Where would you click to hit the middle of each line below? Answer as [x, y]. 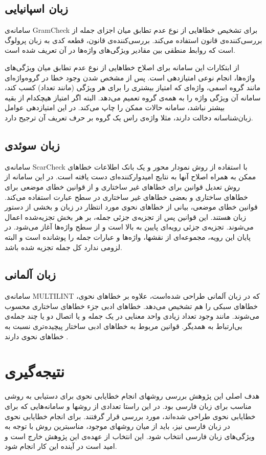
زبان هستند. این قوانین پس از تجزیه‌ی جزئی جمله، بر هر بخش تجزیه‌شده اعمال [125, 216]
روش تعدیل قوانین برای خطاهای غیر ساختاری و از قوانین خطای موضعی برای [123, 186]
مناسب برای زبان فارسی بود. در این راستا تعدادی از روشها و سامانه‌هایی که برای [128, 406]
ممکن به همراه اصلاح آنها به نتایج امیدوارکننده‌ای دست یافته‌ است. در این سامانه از [130, 177]
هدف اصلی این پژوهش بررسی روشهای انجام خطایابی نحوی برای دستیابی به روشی [132, 396]
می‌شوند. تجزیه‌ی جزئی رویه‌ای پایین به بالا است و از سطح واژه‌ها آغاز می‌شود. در [129, 227]
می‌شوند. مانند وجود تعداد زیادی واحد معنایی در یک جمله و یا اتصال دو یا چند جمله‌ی [132, 316]
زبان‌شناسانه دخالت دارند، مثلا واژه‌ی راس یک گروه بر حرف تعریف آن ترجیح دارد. [129, 117]
